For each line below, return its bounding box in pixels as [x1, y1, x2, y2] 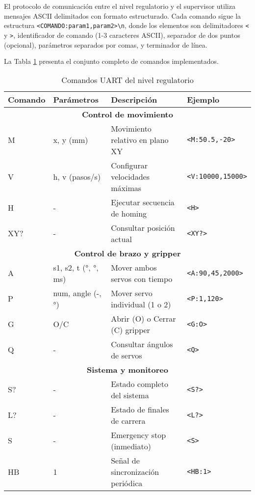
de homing [111, 207, 147, 219]
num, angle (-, [53, 287, 102, 299]
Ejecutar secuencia [111, 196, 175, 208]
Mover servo [111, 287, 153, 299]
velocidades [111, 170, 150, 182]
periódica [111, 477, 143, 489]
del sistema [111, 389, 149, 401]
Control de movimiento [82, 108, 173, 120]
